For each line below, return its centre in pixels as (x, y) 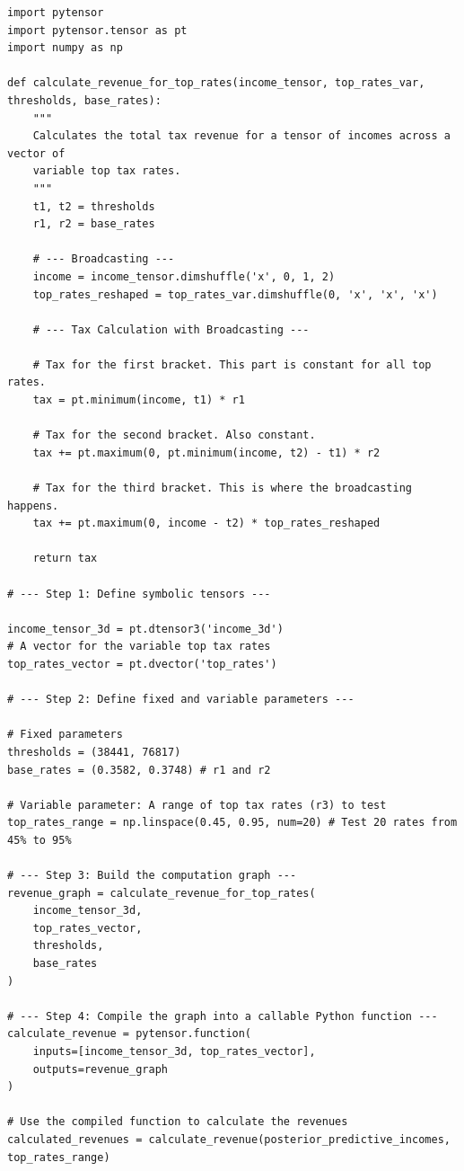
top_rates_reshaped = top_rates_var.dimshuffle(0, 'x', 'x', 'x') (235, 294)
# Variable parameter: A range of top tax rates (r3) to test (197, 805)
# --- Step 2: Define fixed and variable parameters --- (181, 700)
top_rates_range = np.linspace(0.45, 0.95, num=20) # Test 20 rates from (232, 823)
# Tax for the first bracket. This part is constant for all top (232, 364)
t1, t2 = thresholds (94, 206)
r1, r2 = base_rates (94, 224)
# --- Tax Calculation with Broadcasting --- (171, 329)
